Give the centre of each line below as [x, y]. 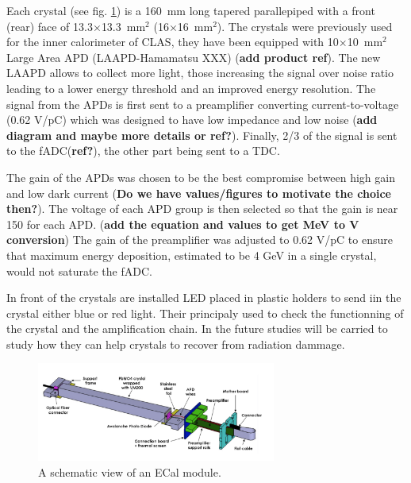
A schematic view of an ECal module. [130, 471]
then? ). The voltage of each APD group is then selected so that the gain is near [202, 209]
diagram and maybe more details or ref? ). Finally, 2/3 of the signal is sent [202, 135]
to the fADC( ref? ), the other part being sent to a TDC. [143, 151]
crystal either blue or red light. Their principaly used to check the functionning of [205, 313]
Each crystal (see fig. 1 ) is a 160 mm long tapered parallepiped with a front [191, 10]
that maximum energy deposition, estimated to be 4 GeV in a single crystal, [192, 255]
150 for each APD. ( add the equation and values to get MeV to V [183, 224]
